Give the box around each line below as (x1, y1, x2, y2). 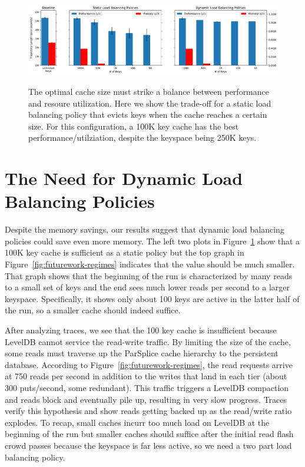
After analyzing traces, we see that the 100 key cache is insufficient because (5, 323, 277, 336)
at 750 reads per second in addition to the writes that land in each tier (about (5, 370, 287, 382)
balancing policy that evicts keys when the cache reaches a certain (28, 108, 267, 121)
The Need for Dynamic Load (5, 166, 243, 190)
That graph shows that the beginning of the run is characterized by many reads (5, 269, 293, 281)
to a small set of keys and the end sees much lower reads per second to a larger (5, 281, 290, 293)
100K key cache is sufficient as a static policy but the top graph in (5, 246, 244, 259)
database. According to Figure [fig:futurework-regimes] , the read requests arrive (5, 358, 293, 370)
